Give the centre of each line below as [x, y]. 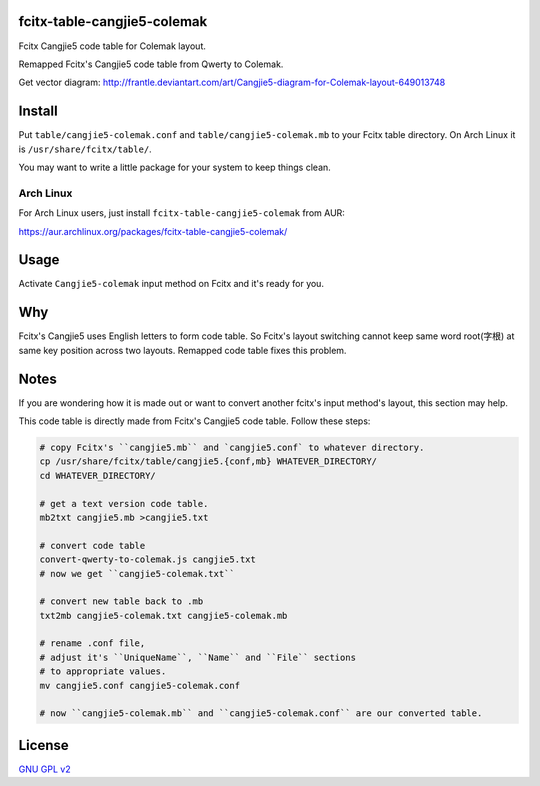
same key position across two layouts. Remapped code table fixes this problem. [182, 350]
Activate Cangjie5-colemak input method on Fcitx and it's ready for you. [171, 284]
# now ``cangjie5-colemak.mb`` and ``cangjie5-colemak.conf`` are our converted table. [261, 713]
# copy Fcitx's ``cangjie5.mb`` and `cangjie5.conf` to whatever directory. [232, 447]
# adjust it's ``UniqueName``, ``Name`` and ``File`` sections [198, 657]
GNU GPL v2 [44, 769]
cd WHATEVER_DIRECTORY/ [98, 475]
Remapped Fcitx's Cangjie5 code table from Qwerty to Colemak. [151, 64]
